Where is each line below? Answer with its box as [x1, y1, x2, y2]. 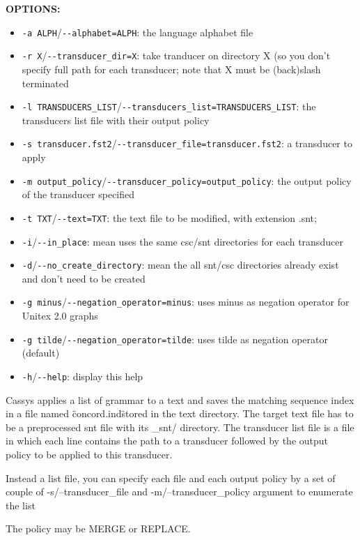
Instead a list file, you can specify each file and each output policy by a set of [6, 470, 336, 485]
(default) [22, 345, 60, 360]
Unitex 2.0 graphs [22, 308, 98, 323]
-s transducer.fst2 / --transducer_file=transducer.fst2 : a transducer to [22, 136, 352, 151]
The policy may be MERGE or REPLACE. [6, 521, 191, 536]
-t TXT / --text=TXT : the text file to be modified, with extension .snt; [22, 210, 317, 225]
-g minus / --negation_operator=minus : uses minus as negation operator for [22, 294, 350, 309]
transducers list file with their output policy [22, 112, 210, 127]
